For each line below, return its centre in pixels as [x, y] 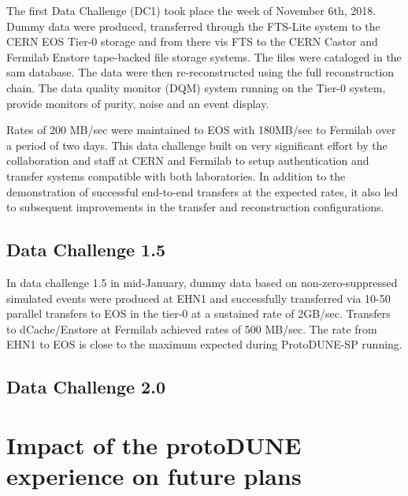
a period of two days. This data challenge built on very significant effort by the [197, 145]
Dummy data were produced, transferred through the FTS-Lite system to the [193, 26]
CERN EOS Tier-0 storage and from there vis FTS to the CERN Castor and [192, 41]
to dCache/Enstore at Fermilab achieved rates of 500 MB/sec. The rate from [192, 328]
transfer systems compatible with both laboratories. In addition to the [176, 175]
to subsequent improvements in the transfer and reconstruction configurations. [195, 207]
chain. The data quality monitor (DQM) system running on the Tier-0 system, [196, 87]
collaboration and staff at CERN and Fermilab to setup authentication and [188, 160]
